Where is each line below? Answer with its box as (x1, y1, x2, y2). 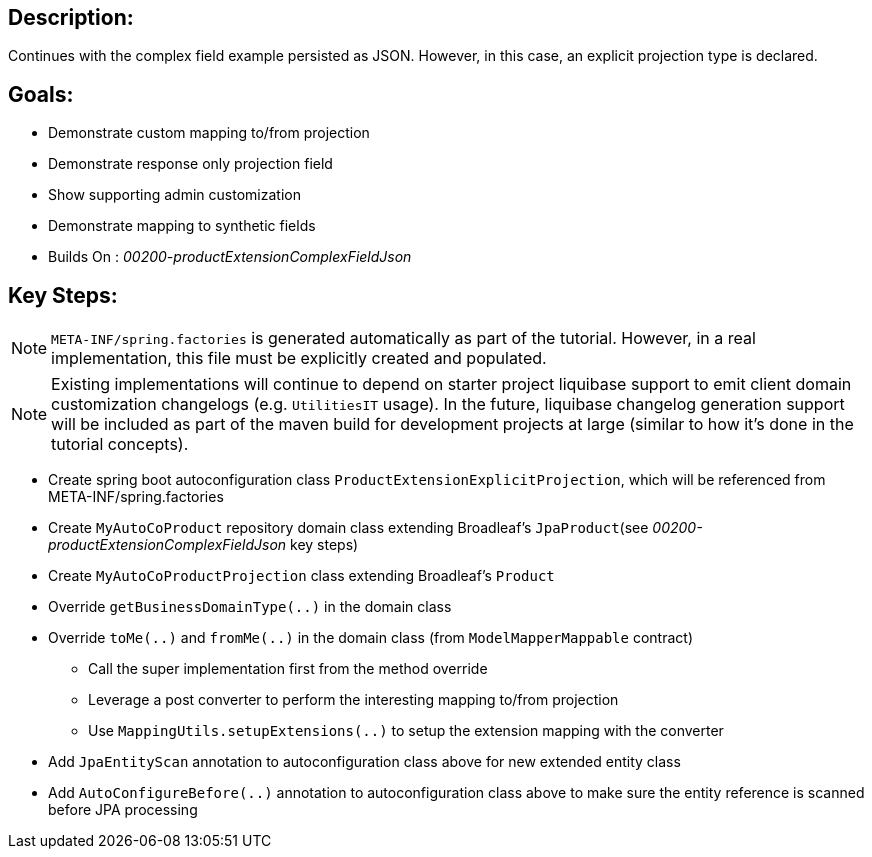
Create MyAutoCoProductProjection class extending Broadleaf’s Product (48, 567, 555, 585)
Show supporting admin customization (48, 186, 301, 204)
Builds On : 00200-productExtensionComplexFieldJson (48, 248, 412, 266)
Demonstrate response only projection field (48, 155, 333, 173)
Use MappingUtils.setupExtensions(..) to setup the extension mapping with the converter (88, 722, 724, 740)
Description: (8, 5, 134, 30)
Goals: (8, 81, 74, 107)
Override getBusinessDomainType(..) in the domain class (48, 598, 452, 616)
